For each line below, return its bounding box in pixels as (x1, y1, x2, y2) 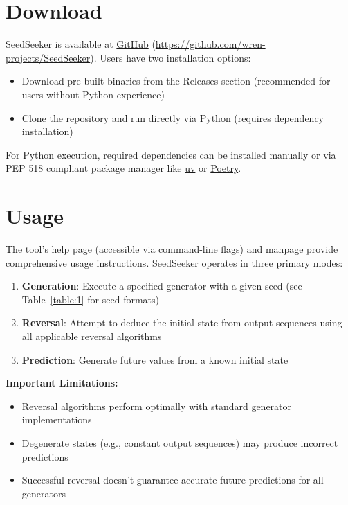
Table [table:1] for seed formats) (21, 292, 159, 306)
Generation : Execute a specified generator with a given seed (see (21, 278, 302, 293)
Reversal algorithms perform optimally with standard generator (21, 398, 292, 413)
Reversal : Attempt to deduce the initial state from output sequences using (21, 315, 342, 330)
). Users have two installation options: (90, 50, 251, 64)
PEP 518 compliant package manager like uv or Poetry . (6, 161, 241, 175)
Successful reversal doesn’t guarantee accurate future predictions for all (21, 472, 324, 487)
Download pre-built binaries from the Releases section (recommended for (21, 73, 331, 88)
